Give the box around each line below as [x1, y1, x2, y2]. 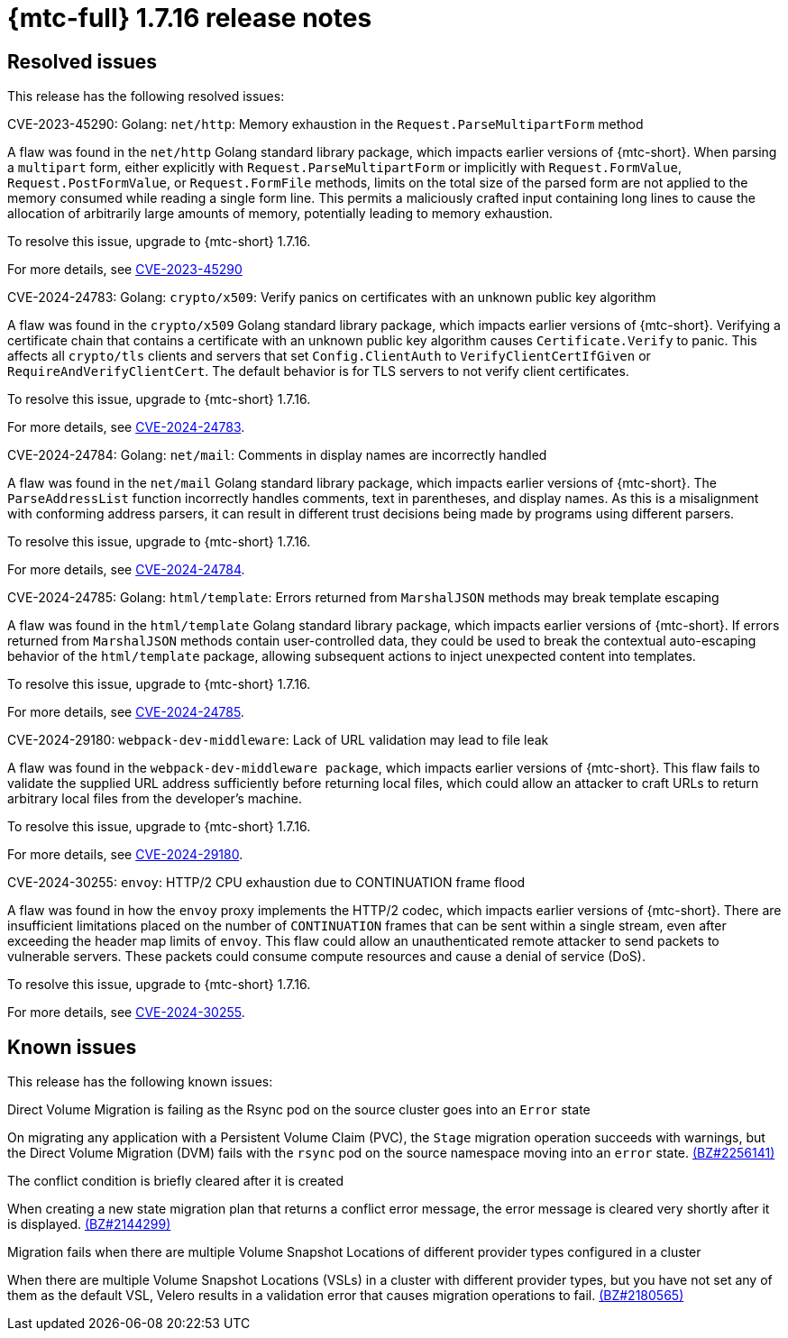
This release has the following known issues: [7, 1074, 273, 1090]
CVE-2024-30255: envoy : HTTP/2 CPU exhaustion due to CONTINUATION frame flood [7, 875, 526, 891]
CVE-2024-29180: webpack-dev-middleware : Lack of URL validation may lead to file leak [7, 732, 549, 748]
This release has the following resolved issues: [7, 88, 285, 105]
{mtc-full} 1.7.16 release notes [7, 3, 372, 33]
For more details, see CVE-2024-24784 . [7, 562, 245, 578]
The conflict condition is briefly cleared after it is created [7, 1173, 344, 1189]
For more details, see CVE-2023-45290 [7, 261, 243, 278]
